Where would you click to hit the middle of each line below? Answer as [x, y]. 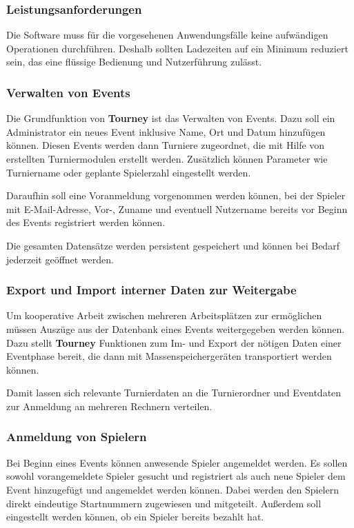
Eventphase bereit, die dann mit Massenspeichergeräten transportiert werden [169, 356]
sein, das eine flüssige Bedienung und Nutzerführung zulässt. [134, 62]
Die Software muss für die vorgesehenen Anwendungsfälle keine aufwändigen [167, 35]
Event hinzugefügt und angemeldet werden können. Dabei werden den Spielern [173, 489]
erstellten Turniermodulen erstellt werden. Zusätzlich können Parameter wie [167, 159]
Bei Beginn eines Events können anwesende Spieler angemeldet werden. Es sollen [177, 462]
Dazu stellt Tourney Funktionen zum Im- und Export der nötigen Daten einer [174, 342]
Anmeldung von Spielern [77, 437]
